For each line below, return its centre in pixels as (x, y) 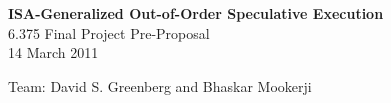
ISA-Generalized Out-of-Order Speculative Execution (196, 13)
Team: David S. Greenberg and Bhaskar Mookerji (160, 85)
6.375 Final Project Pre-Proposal (109, 32)
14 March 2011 (53, 52)
